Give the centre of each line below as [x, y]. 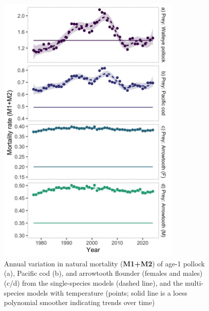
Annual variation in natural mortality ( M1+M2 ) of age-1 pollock [104, 263]
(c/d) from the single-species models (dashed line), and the [93, 283]
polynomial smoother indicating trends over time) [79, 302]
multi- [194, 283]
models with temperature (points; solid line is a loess [107, 292]
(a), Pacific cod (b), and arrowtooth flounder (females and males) [103, 273]
